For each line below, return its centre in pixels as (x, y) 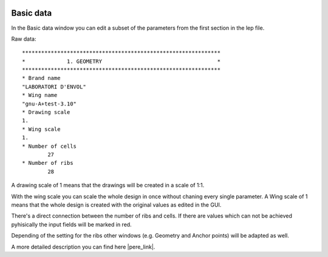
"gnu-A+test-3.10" (50, 104)
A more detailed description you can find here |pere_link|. (83, 247)
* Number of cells (50, 146)
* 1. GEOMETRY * (121, 61)
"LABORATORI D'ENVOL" (54, 87)
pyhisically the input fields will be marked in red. (71, 224)
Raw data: (24, 39)
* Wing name (40, 95)
